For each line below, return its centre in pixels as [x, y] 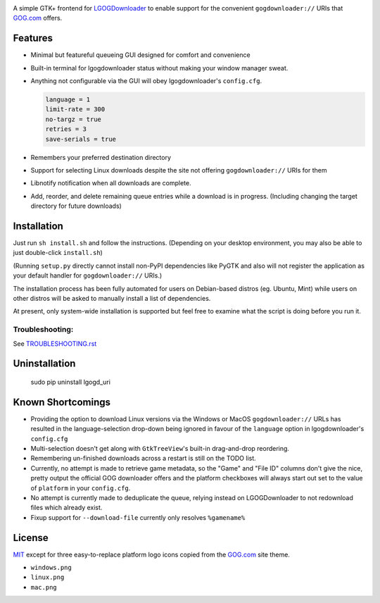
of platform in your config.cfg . [81, 488]
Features [33, 38]
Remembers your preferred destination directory [101, 157]
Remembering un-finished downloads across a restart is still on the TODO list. [143, 459]
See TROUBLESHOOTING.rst [55, 343]
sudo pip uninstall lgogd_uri [70, 382]
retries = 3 [66, 129]
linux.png [47, 577]
